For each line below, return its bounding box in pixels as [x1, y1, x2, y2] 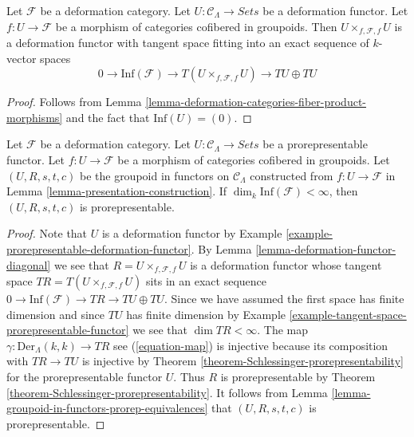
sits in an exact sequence [145, 273, 267, 289]
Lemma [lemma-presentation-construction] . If [6, 183, 227, 199]
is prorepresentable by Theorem [220, 368, 376, 384]
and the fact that [65, 108, 150, 125]
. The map [257, 321, 309, 338]
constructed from [250, 167, 333, 183]
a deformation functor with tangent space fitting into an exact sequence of [6, 34, 369, 51]
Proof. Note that [6, 225, 88, 242]
